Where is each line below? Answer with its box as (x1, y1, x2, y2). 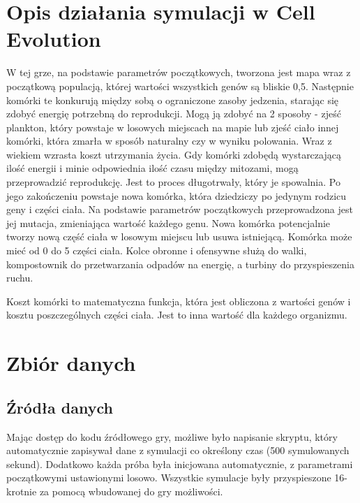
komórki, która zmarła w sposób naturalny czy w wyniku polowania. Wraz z (6, 133, 332, 148)
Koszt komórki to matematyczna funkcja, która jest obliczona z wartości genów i (6, 293, 351, 308)
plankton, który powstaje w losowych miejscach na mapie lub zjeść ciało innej (6, 119, 339, 134)
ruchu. (6, 270, 33, 285)
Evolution (6, 24, 101, 53)
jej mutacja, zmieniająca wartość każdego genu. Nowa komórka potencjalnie (6, 215, 331, 230)
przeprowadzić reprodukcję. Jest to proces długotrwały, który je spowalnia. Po (6, 175, 340, 189)
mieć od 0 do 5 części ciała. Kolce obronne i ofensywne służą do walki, (6, 243, 307, 258)
